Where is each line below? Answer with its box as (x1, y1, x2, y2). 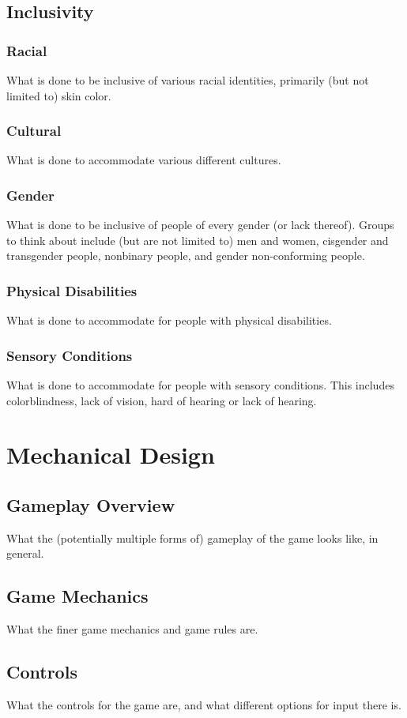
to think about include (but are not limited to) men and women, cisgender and (6, 231, 389, 248)
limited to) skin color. (6, 87, 111, 103)
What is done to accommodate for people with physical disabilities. (6, 312, 332, 329)
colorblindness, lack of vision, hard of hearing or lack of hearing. (6, 392, 317, 408)
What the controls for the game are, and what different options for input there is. (6, 696, 401, 712)
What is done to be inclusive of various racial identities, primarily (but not (6, 72, 369, 88)
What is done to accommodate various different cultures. (6, 152, 281, 168)
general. (6, 545, 44, 562)
